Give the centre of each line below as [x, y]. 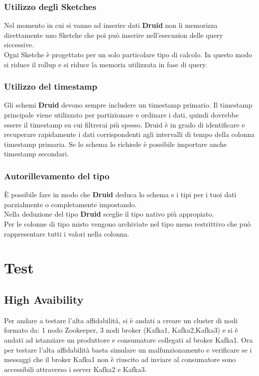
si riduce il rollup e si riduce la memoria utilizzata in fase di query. [106, 64]
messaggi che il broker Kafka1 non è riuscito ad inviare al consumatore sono [120, 359]
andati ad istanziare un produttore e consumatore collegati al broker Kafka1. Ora [129, 339]
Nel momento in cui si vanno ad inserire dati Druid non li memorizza [111, 25]
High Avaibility [44, 299]
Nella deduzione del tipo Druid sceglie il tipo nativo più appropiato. [109, 214]
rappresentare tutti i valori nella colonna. [67, 233]
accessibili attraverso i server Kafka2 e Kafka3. [75, 369]
